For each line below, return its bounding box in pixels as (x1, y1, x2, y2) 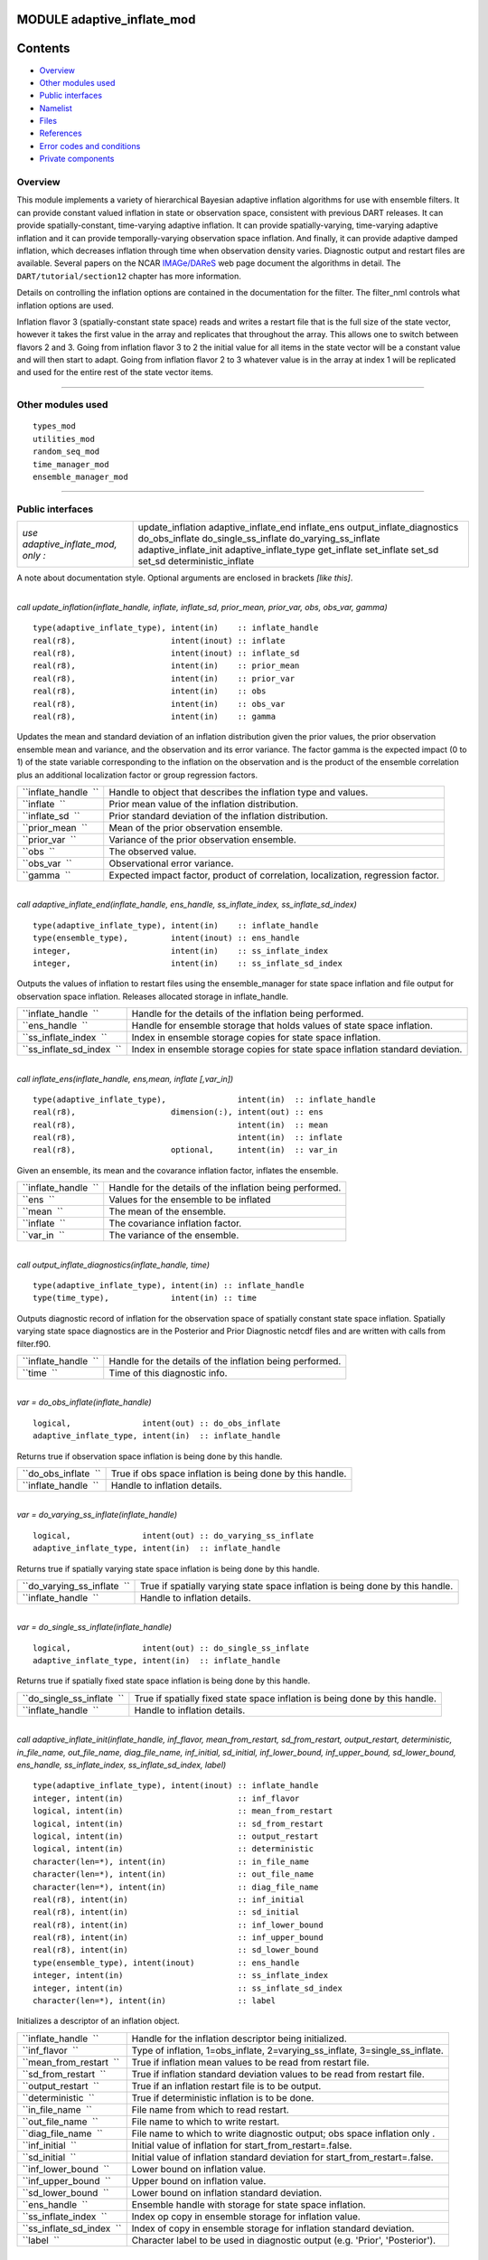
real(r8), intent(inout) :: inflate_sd (33, 648, 300, 659)
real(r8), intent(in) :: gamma (33, 711, 276, 722)
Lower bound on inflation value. (131, 2162, 267, 2175)
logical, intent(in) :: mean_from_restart (33, 1806, 333, 1816)
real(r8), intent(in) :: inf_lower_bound (33, 1919, 324, 1930)
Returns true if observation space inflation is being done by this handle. (16, 1451, 283, 1462)
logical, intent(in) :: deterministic (33, 1844, 314, 1854)
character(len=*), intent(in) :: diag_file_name (33, 1881, 319, 1892)
